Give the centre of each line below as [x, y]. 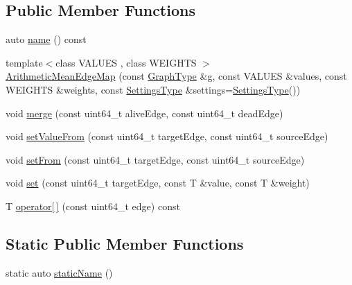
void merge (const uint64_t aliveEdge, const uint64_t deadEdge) [144, 113]
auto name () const [46, 39]
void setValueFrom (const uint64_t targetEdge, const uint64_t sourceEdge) [167, 136]
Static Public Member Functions [125, 243]
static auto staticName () [59, 272]
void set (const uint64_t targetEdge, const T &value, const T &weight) [158, 183]
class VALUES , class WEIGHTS [126, 62]
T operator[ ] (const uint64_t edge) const [93, 206]
